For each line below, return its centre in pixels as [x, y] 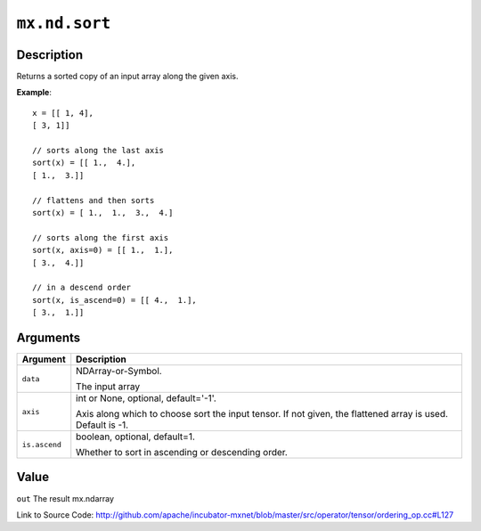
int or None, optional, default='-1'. [147, 398]
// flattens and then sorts [94, 200]
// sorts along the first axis [101, 237]
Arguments [49, 337]
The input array [108, 386]
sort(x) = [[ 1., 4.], [84, 163]
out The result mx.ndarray [65, 498]
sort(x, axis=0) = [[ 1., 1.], [103, 250]
